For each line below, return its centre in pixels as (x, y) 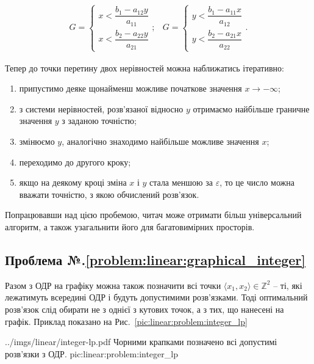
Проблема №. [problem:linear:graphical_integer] (155, 259)
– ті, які (288, 285)
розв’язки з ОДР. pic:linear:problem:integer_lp (91, 353)
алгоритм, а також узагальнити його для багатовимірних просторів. (130, 226)
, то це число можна (257, 182)
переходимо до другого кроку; (75, 162)
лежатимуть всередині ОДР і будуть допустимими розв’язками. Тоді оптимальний (156, 297)
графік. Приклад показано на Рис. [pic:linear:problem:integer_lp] (126, 321)
